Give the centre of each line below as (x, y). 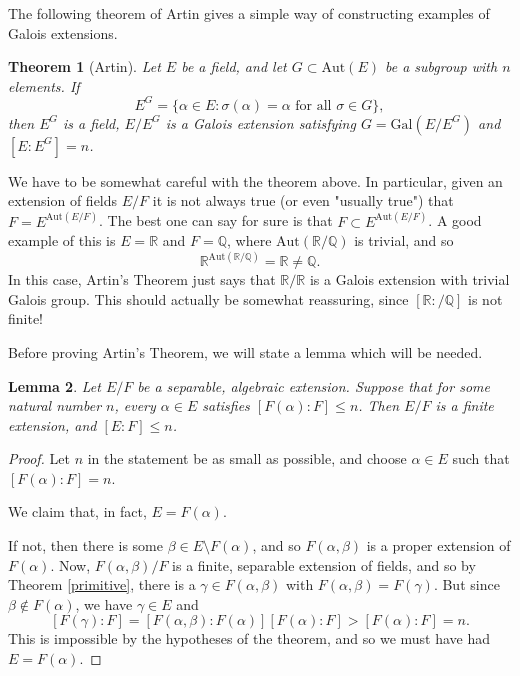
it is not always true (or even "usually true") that (303, 200)
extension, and (52, 424)
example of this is (62, 240)
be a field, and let (234, 66)
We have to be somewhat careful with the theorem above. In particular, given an (255, 180)
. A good (455, 220)
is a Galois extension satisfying (260, 122)
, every (135, 405)
